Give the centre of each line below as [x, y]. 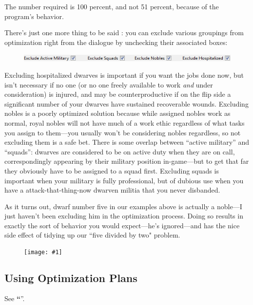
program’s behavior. [34, 16]
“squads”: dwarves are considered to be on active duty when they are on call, [120, 151]
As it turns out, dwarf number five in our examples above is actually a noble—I [123, 206]
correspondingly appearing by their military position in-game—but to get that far [127, 161]
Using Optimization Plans [71, 278]
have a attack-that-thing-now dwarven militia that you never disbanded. [112, 190]
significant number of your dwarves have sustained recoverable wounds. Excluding [126, 103]
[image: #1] [43, 252]
